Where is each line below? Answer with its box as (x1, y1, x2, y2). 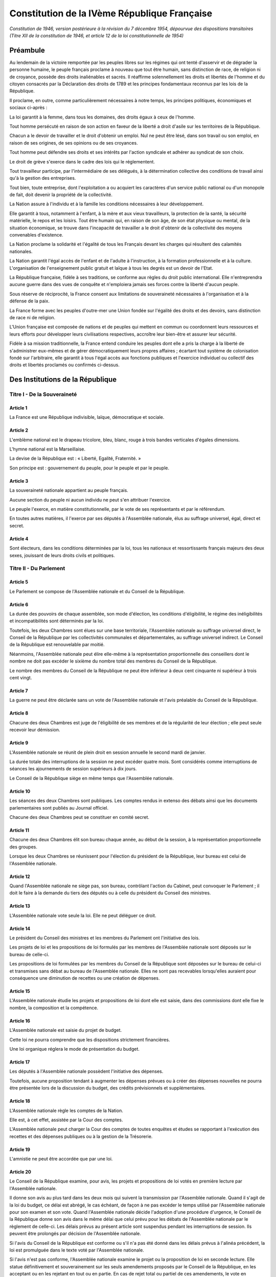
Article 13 (9, 903, 31, 909)
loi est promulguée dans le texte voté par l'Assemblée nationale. (9, 1247, 144, 1253)
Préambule (9, 46, 45, 55)
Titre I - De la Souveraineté (9, 391, 77, 398)
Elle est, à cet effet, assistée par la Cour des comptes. (9, 1117, 123, 1123)
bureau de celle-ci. (9, 951, 50, 957)
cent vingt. (9, 675, 32, 681)
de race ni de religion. (9, 314, 56, 320)
